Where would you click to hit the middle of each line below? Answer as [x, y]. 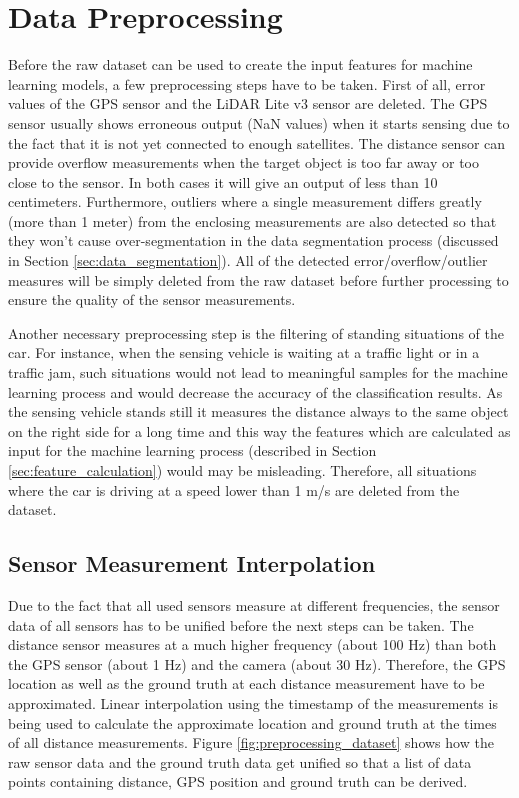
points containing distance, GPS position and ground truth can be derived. [238, 781]
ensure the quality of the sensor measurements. [152, 299]
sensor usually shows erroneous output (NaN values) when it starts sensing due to [259, 122]
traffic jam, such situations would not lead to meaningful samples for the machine [258, 372]
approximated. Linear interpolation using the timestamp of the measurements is [253, 702]
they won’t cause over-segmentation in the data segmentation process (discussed [253, 240]
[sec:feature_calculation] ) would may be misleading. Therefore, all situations [242, 470]
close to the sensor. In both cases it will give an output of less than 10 [223, 181]
